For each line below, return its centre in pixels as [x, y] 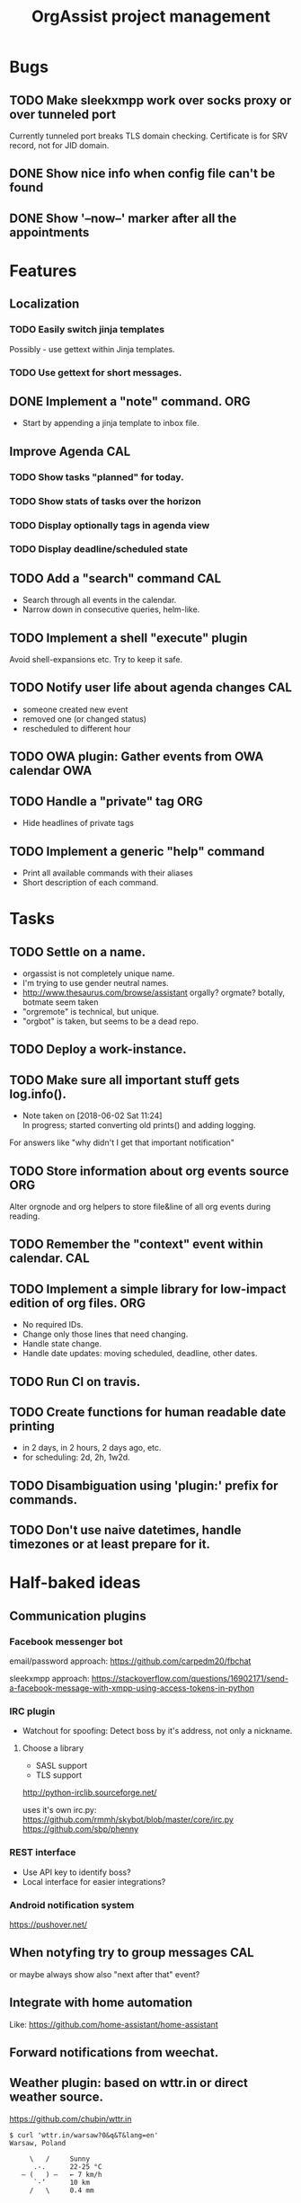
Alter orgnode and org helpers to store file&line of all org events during [140, 1206]
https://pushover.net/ [49, 1924]
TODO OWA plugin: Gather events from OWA [137, 757]
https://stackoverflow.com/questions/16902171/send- [190, 1679]
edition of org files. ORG [78, 1303]
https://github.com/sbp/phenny [80, 1829]
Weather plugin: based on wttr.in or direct [129, 2083]
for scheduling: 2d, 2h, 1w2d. [76, 1457]
